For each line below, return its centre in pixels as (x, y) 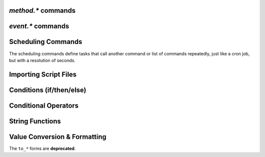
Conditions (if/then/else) (48, 90)
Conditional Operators (44, 105)
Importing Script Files (43, 74)
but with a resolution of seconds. (42, 60)
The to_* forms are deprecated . (42, 148)
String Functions (35, 121)
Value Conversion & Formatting (58, 137)
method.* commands (42, 11)
